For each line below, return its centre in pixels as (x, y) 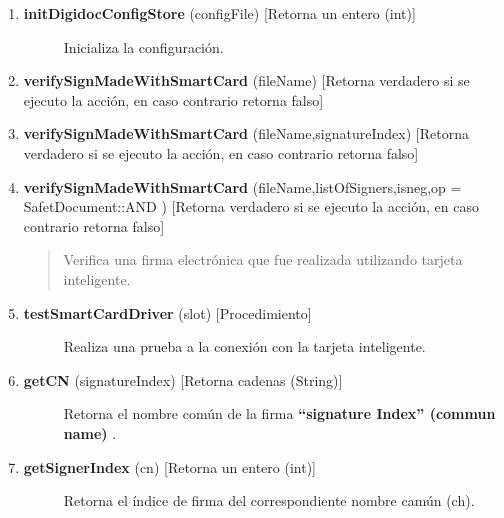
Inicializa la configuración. (143, 46)
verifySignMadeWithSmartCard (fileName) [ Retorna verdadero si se (246, 80)
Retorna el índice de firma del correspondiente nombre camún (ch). (269, 500)
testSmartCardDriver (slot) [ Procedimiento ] (167, 312)
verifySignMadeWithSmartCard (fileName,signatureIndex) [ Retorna (246, 133)
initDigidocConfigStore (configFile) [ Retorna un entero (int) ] (219, 13)
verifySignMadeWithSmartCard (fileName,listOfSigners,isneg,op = (242, 186)
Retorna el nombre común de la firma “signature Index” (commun (279, 413)
